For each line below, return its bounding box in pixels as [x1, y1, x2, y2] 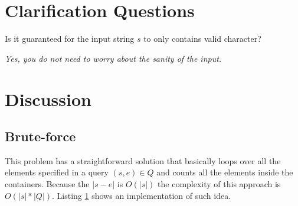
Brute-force [5, 127, 76, 145]
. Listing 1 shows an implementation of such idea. [52, 189, 231, 201]
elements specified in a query [5, 166, 109, 178]
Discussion [5, 87, 91, 111]
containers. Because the [5, 178, 90, 190]
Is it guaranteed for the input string [5, 32, 135, 45]
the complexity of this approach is [158, 178, 281, 190]
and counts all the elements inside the [156, 166, 293, 178]
